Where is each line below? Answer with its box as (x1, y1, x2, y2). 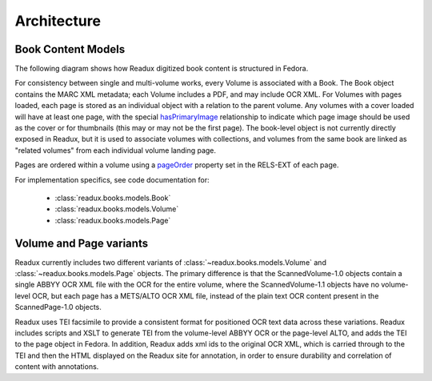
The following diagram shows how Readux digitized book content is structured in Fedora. (14, 64, 309, 74)
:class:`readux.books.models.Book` (54, 193, 171, 203)
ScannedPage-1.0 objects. (14, 303, 102, 312)
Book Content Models (14, 42, 126, 56)
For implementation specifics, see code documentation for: (14, 174, 210, 184)
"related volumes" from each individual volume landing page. (14, 145, 216, 155)
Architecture (14, 12, 102, 30)
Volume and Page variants (14, 236, 148, 250)
